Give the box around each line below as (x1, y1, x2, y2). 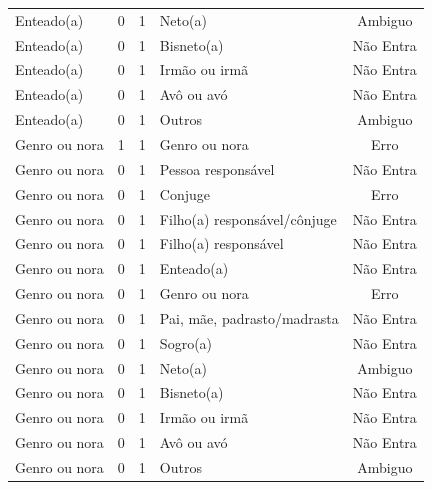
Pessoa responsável (159, 158, 275, 179)
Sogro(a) (159, 332, 213, 353)
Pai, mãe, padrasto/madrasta (159, 307, 339, 328)
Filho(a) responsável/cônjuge (159, 208, 337, 229)
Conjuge (159, 183, 211, 204)
